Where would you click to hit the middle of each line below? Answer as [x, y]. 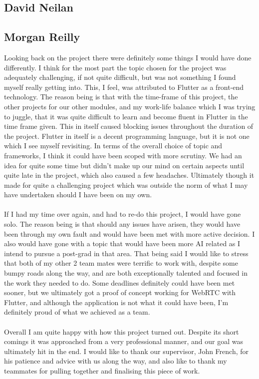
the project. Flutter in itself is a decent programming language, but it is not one [127, 136]
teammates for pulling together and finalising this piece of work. [102, 370]
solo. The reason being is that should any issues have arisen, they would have [122, 224]
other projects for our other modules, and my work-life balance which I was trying [130, 106]
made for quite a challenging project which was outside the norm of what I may [126, 185]
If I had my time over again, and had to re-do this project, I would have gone [123, 214]
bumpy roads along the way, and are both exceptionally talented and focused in [126, 273]
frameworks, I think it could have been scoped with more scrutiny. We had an [123, 155]
